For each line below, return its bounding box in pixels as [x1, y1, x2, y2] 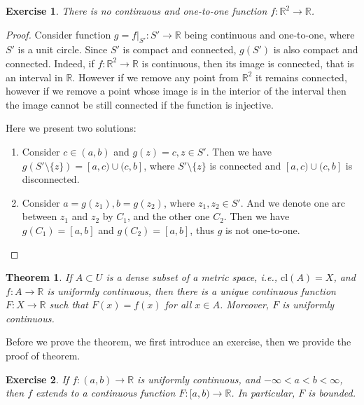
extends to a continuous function [36, 385, 176, 400]
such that [49, 297, 88, 312]
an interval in [6, 69, 63, 84]
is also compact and [273, 42, 358, 57]
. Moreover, [219, 297, 269, 312]
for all [164, 297, 192, 312]
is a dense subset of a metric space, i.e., [106, 270, 278, 284]
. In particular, [231, 385, 295, 400]
